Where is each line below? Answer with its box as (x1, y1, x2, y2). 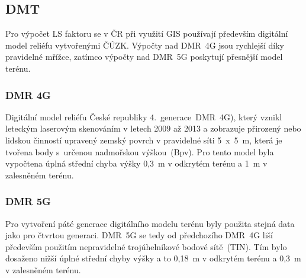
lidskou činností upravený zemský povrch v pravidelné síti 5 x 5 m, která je (5, 133, 282, 146)
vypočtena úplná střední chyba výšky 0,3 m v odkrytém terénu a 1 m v (5, 157, 268, 170)
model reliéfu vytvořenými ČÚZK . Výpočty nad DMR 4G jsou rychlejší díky (5, 39, 284, 51)
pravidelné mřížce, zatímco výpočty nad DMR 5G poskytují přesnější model (5, 50, 283, 63)
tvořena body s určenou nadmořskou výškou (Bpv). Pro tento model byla (5, 145, 274, 158)
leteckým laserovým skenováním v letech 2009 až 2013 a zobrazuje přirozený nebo (5, 122, 301, 135)
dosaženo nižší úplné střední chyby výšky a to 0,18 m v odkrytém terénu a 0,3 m (5, 252, 301, 264)
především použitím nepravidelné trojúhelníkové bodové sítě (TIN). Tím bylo (5, 240, 287, 253)
